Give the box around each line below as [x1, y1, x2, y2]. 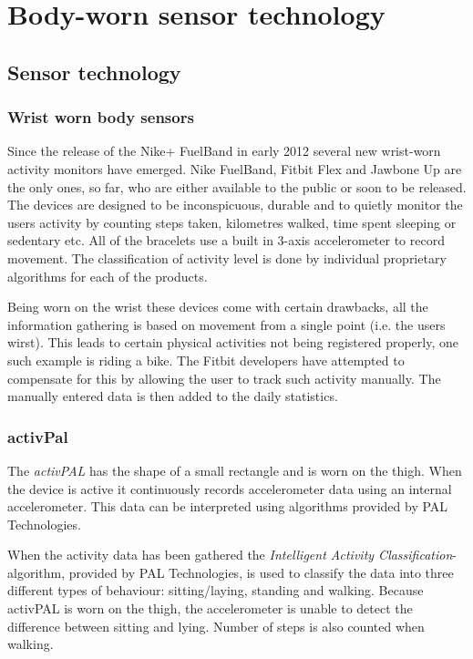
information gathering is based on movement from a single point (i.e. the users [7, 314, 446, 334]
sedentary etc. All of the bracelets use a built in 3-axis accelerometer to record [7, 231, 445, 250]
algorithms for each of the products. [7, 266, 208, 285]
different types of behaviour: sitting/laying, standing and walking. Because [7, 581, 424, 600]
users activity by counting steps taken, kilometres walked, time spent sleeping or [7, 212, 457, 232]
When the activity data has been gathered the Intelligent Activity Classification [7, 545, 453, 564]
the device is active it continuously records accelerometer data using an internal [7, 479, 452, 498]
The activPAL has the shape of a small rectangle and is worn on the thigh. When [7, 460, 462, 479]
